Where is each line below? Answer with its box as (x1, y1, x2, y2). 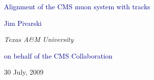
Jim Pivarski (4, 18, 42, 28)
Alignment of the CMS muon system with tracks (4, 1, 151, 11)
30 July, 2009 (4, 67, 44, 77)
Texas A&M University (4, 34, 74, 44)
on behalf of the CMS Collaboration (4, 50, 113, 60)
